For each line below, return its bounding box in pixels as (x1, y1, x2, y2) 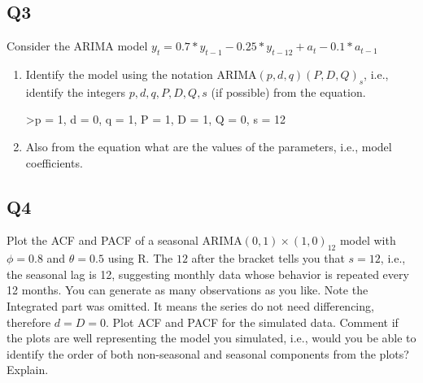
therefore (7, 313, 51, 330)
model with (339, 232, 396, 249)
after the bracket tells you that (191, 250, 345, 267)
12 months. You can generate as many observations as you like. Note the (7, 281, 368, 298)
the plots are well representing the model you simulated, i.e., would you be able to (7, 329, 416, 346)
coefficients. (25, 154, 83, 171)
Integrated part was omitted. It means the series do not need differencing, (7, 297, 374, 314)
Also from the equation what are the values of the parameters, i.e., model (25, 137, 392, 155)
